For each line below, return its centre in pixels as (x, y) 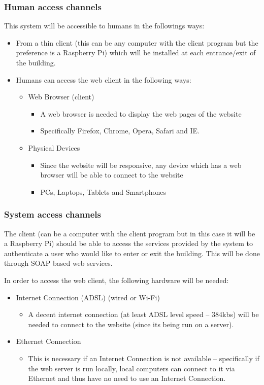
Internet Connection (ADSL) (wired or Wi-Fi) (88, 297)
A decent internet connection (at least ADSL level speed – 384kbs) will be (143, 314)
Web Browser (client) (61, 97)
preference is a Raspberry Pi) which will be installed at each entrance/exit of (136, 52)
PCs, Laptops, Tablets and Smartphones (103, 191)
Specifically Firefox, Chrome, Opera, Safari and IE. (120, 131)
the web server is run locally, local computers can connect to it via (131, 368)
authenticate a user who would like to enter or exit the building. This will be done (132, 253)
